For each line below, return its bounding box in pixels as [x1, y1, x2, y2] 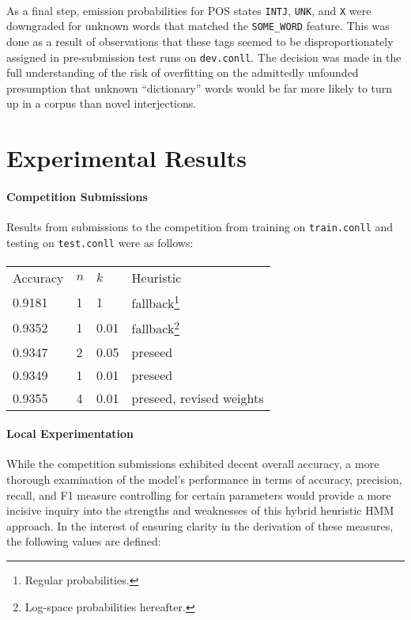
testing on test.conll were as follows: [6, 234, 194, 250]
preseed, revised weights [131, 388, 264, 407]
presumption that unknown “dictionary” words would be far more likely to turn [6, 79, 393, 96]
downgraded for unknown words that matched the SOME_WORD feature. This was [6, 17, 390, 34]
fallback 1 [131, 291, 180, 313]
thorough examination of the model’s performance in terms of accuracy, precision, [6, 471, 402, 488]
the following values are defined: [6, 533, 161, 550]
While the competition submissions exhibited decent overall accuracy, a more [6, 455, 379, 472]
